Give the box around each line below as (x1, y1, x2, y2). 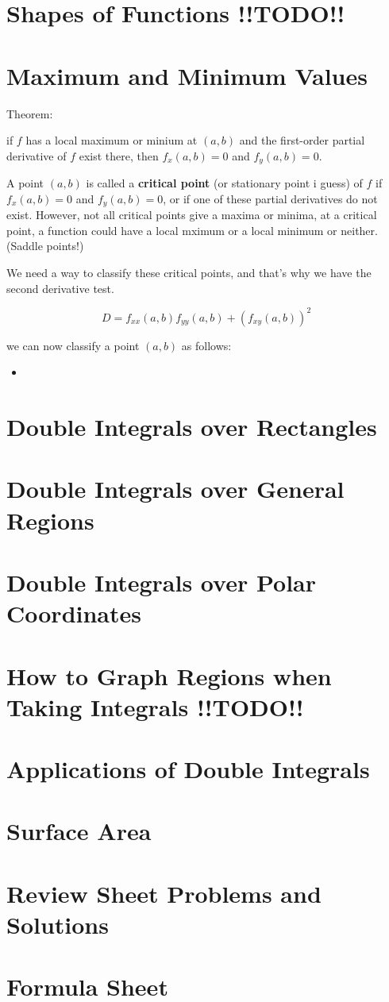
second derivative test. (6, 279, 114, 296)
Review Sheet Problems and (6, 877, 322, 909)
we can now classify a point (6, 337, 140, 353)
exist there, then (79, 147, 159, 164)
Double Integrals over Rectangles (6, 410, 377, 443)
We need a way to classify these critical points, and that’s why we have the (6, 264, 372, 280)
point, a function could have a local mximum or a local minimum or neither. (6, 222, 378, 238)
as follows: (181, 337, 232, 353)
